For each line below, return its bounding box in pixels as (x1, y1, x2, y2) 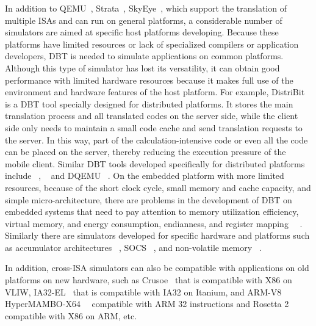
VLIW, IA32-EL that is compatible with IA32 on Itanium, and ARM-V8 (5, 285, 282, 298)
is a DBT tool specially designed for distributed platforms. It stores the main (5, 97, 293, 110)
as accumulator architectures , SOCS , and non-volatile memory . (5, 241, 262, 253)
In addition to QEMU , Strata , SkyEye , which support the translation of (5, 2, 287, 14)
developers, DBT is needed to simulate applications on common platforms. (5, 49, 284, 62)
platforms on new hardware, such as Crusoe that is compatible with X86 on (5, 273, 292, 286)
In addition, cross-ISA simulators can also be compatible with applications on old (5, 261, 309, 274)
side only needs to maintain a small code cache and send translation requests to (5, 121, 303, 134)
